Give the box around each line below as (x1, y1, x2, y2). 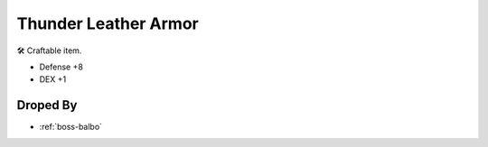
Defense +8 (39, 61, 83, 72)
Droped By (16, 97, 78, 113)
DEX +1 (39, 74, 67, 85)
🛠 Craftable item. (16, 45, 82, 56)
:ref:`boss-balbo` (39, 122, 103, 133)
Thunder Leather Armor (16, 14, 199, 33)
